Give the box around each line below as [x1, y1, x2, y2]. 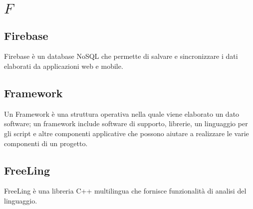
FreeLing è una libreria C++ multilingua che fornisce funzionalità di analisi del [4, 186, 247, 196]
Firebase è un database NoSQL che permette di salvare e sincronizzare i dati [4, 51, 238, 61]
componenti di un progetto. [4, 138, 88, 148]
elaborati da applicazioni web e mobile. [4, 60, 123, 71]
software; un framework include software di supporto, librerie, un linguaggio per [4, 118, 248, 129]
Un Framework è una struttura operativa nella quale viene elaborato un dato [4, 108, 240, 119]
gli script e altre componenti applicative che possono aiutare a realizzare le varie [4, 128, 249, 138]
